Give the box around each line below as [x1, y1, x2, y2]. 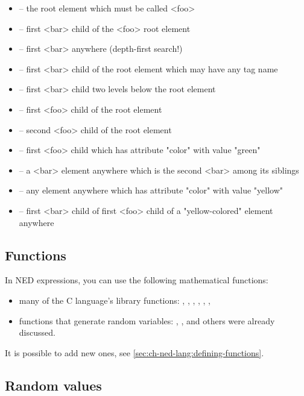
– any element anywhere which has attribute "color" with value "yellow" [19, 184, 283, 196]
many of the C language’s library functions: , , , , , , [19, 294, 211, 306]
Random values [5, 376, 102, 394]
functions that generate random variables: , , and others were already [19, 314, 275, 327]
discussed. [19, 326, 55, 339]
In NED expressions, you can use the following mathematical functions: [5, 274, 268, 286]
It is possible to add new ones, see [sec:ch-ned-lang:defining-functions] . [5, 346, 264, 359]
